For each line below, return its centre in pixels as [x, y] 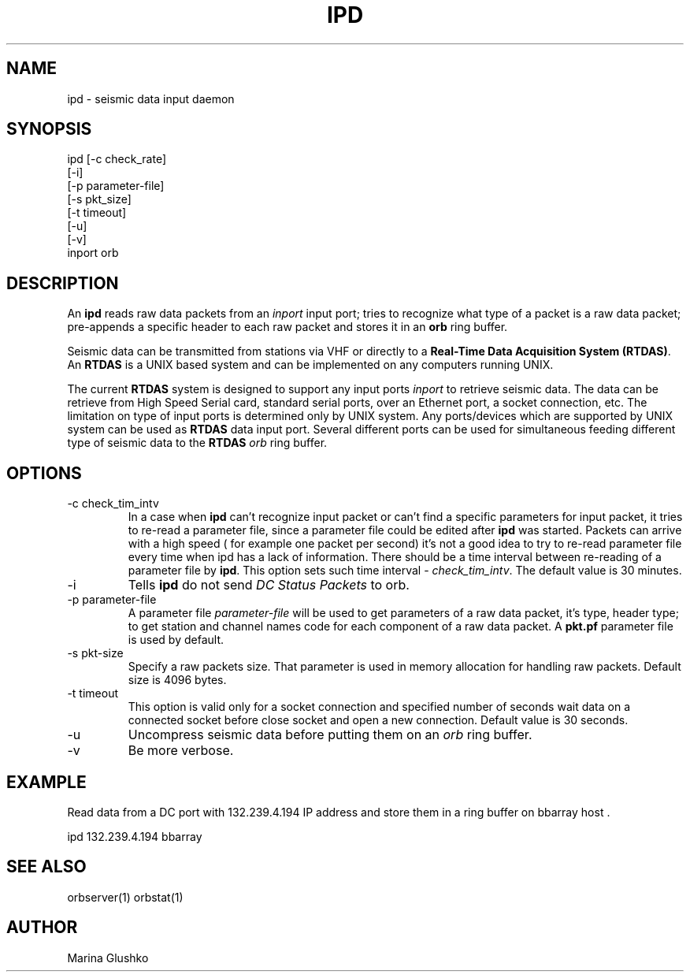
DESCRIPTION [63, 283]
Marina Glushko [108, 958]
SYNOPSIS [49, 129]
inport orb [93, 253]
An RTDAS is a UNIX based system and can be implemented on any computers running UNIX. [310, 365]
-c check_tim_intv [113, 504]
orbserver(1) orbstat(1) [125, 897]
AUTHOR [42, 928]
